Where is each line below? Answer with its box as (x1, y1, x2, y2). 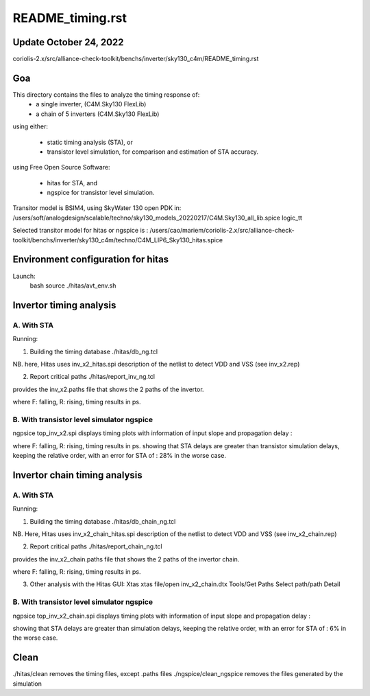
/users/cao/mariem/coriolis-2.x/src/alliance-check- (149, 227, 295, 235)
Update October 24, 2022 (12, 36, 124, 48)
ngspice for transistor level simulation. (47, 189, 155, 197)
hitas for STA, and (47, 178, 97, 187)
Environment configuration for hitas (12, 254, 169, 266)
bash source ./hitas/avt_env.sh (29, 281, 116, 290)
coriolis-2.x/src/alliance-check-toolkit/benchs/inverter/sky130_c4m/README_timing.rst (12, 55, 259, 63)
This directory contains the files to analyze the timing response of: (12, 90, 200, 99)
